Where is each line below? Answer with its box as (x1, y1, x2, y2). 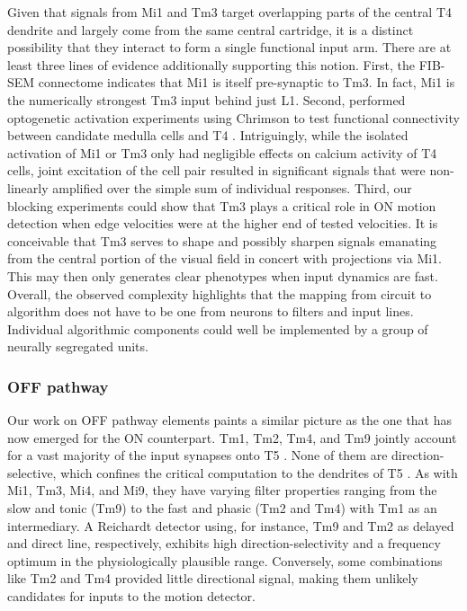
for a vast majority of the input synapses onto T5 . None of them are (7, 446, 388, 465)
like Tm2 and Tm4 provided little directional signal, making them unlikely (7, 569, 418, 588)
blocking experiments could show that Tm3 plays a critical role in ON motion (7, 196, 436, 215)
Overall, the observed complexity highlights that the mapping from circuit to (7, 284, 432, 303)
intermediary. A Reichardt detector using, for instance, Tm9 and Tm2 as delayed (7, 516, 454, 535)
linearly (7, 178, 49, 197)
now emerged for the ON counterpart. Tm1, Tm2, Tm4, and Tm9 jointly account (7, 428, 457, 447)
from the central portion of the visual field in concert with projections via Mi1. (7, 249, 442, 268)
